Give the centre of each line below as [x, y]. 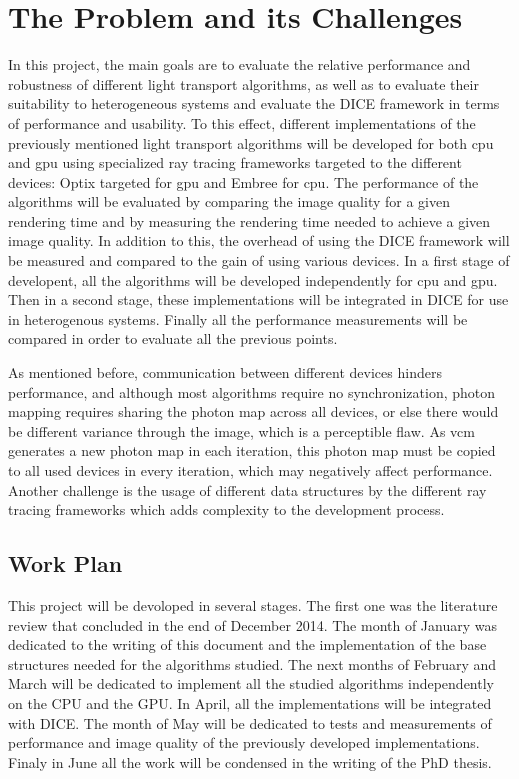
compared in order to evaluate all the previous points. [173, 338]
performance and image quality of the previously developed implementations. [244, 742]
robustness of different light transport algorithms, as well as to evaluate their [243, 83]
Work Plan [65, 563]
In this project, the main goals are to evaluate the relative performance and [239, 64]
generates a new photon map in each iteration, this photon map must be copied [252, 450]
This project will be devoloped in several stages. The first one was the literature [253, 604]
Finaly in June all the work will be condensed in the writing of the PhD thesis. [250, 761]
